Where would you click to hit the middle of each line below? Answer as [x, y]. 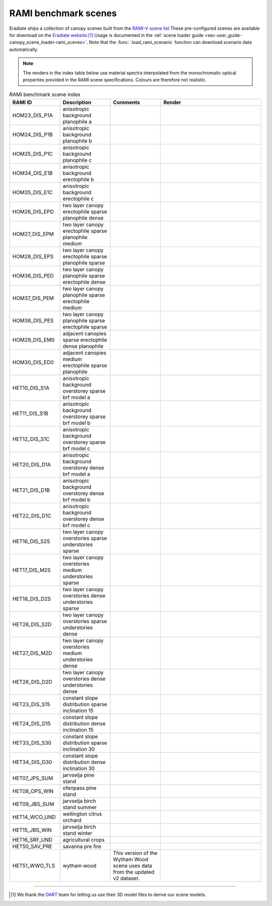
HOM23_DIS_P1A [32, 115]
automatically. [24, 49]
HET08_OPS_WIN [33, 791]
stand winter [78, 833]
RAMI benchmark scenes [63, 13]
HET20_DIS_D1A [32, 464]
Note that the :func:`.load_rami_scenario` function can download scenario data [170, 42]
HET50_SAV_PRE [32, 846]
